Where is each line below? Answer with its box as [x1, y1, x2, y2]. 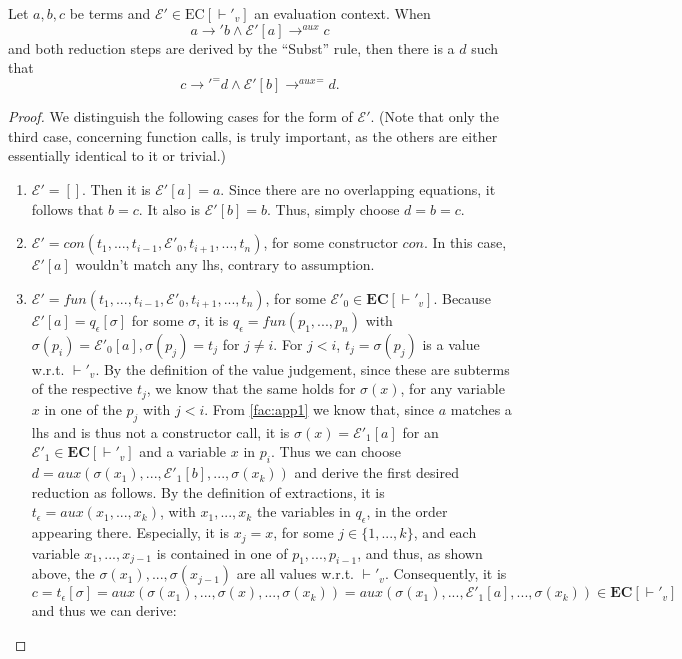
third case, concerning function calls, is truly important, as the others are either [8, 125, 498, 146]
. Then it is [82, 179, 151, 200]
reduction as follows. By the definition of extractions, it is [31, 481, 385, 502]
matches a [450, 398, 512, 419]
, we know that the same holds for [146, 378, 356, 399]
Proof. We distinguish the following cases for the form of [8, 106, 353, 127]
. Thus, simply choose [267, 198, 400, 219]
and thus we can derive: [31, 600, 177, 621]
